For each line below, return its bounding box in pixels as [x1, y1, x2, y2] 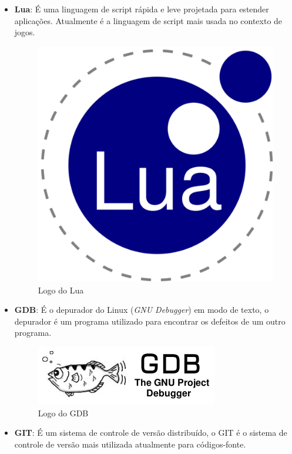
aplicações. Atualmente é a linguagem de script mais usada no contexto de [14, 14, 283, 26]
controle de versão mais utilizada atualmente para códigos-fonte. [14, 438, 246, 450]
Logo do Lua [38, 283, 84, 296]
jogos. [14, 26, 35, 38]
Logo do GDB [38, 406, 89, 419]
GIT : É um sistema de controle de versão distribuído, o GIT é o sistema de [14, 426, 287, 439]
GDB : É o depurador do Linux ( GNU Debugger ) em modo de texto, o [14, 303, 269, 316]
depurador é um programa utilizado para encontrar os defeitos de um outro [14, 315, 286, 327]
